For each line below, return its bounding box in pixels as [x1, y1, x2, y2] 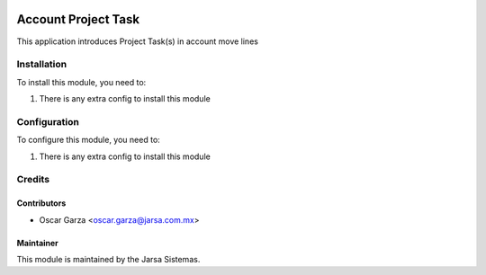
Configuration [16, 115, 80, 128]
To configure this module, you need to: [16, 135, 161, 146]
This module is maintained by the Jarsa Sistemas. [16, 253, 201, 264]
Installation [16, 58, 67, 71]
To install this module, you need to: [16, 76, 147, 87]
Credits [16, 173, 49, 186]
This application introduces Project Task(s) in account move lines [16, 36, 258, 47]
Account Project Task [16, 12, 139, 27]
